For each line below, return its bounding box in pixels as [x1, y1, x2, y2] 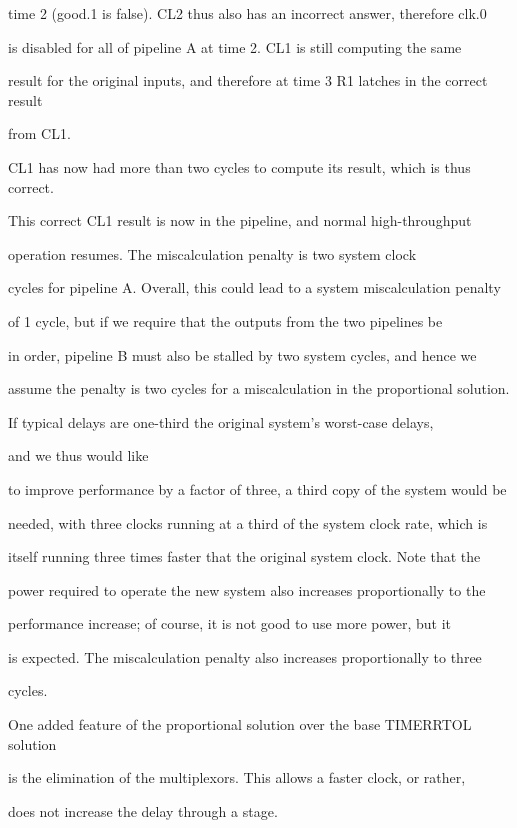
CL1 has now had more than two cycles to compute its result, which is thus [8, 156, 471, 177]
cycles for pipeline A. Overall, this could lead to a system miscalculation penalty [8, 277, 501, 298]
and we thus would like [8, 445, 149, 466]
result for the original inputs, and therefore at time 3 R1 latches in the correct [8, 70, 488, 91]
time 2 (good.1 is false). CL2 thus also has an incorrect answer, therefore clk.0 [8, 3, 487, 23]
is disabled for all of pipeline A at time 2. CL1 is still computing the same [8, 36, 462, 57]
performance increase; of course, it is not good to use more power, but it [8, 613, 452, 634]
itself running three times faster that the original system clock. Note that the [8, 546, 481, 567]
